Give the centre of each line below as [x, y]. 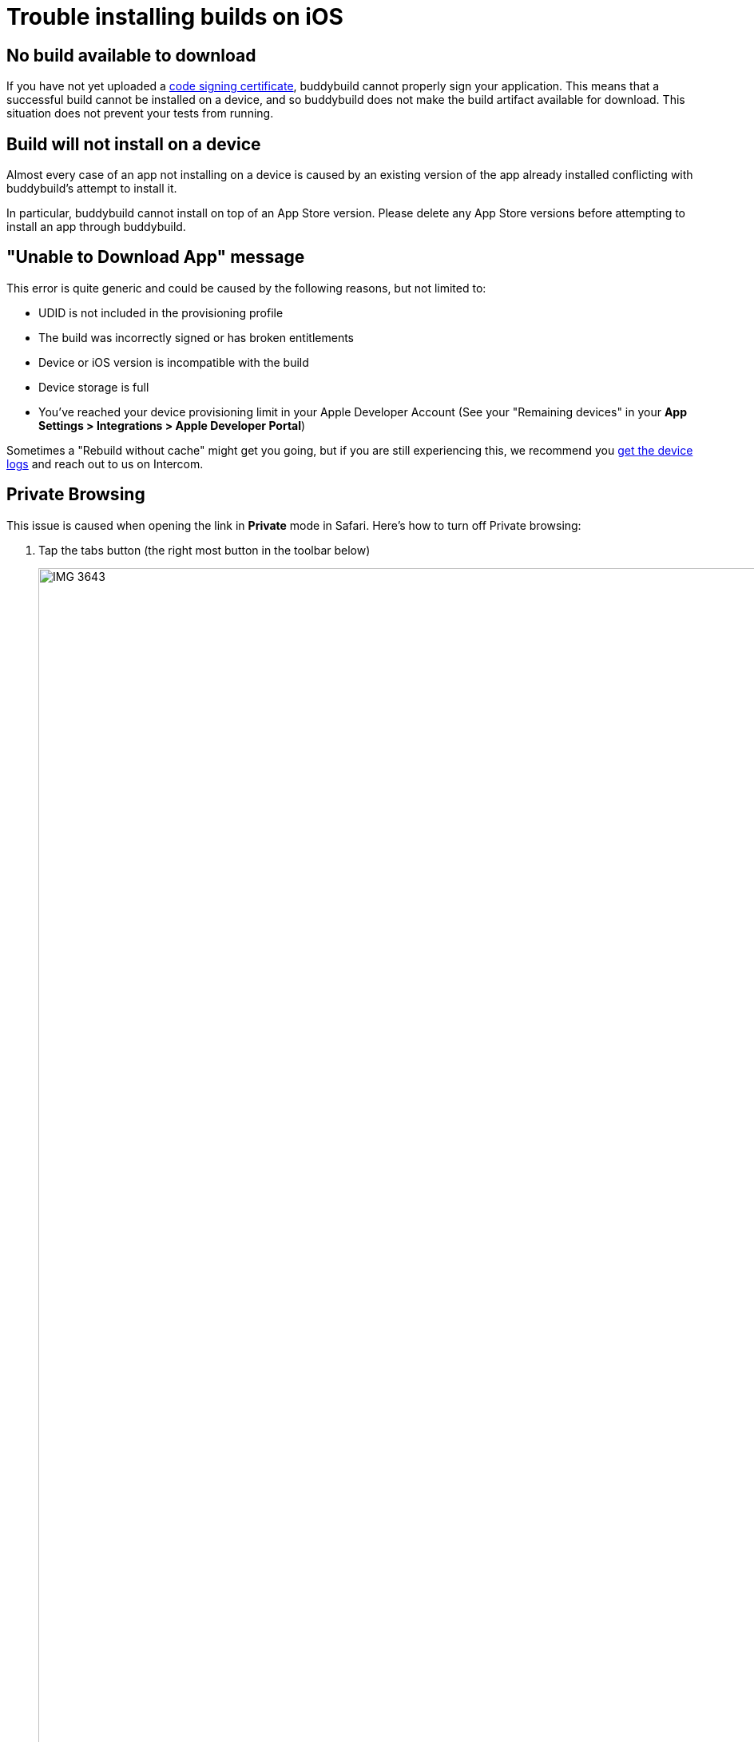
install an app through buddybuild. [96, 227]
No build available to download [131, 55]
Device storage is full [94, 387]
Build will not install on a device [134, 144]
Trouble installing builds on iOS [175, 17]
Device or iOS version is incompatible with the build [174, 362]
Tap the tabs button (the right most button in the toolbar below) [204, 550]
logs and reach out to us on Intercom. [105, 463]
